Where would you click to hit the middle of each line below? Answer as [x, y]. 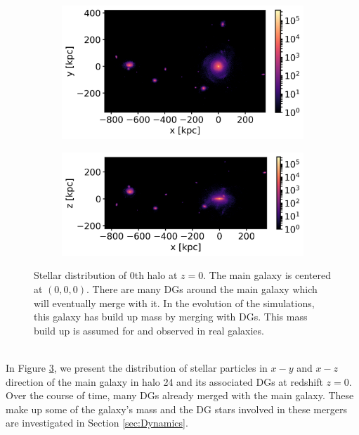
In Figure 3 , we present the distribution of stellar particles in [137, 368]
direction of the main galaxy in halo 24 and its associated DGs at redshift [164, 381]
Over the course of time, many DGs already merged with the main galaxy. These [180, 395]
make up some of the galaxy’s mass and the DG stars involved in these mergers [176, 409]
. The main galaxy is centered [267, 275]
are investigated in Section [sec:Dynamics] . [97, 423]
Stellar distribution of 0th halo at [106, 275]
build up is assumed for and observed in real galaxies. [149, 330]
